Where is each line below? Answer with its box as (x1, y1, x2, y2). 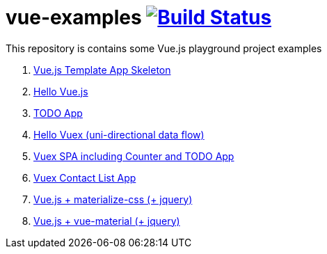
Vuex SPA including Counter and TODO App (33, 150, 234, 162)
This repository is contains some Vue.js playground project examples (6, 42, 322, 54)
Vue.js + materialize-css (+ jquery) (33, 193, 193, 205)
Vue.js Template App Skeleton (33, 63, 171, 76)
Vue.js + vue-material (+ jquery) (33, 214, 180, 227)
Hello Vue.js (33, 85, 88, 97)
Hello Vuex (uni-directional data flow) (33, 128, 205, 141)
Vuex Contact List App (33, 171, 136, 184)
